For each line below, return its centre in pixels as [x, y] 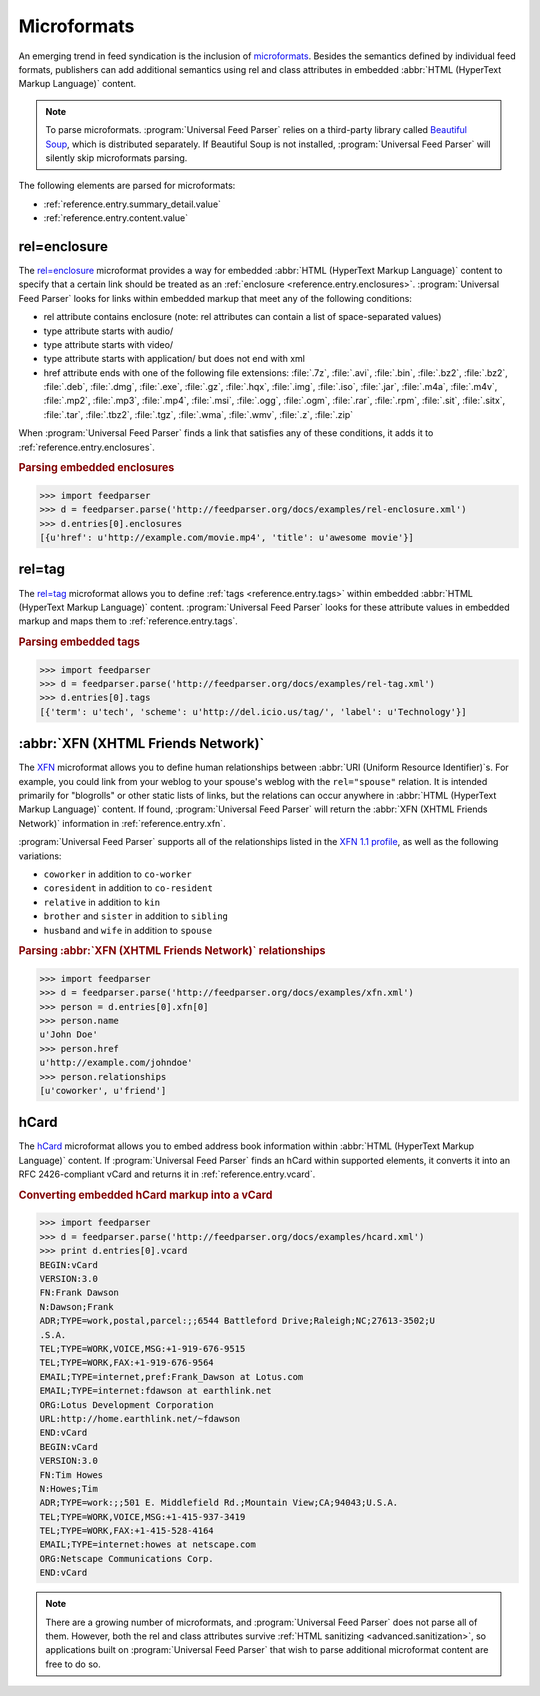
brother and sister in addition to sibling [136, 916]
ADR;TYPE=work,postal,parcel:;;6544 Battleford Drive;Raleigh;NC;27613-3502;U [237, 1321]
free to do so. [73, 1664]
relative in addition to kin [102, 902]
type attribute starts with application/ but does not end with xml [174, 359]
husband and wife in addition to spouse [128, 930]
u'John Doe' [69, 1034]
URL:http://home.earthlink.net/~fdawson [139, 1418]
